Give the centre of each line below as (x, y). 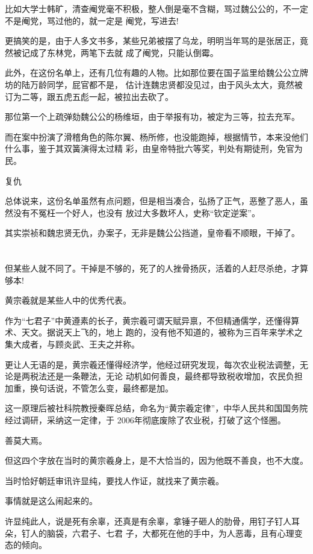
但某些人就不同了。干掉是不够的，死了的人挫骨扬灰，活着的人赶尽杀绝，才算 (156, 268)
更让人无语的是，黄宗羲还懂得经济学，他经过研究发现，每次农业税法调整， (152, 364)
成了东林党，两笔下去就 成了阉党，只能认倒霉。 (124, 52)
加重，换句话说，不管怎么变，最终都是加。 (89, 387)
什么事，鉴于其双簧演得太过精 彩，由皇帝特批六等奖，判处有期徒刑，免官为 (154, 148)
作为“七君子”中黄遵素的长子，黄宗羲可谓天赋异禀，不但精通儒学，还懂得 (148, 320)
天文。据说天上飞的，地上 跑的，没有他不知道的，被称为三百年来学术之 (162, 332)
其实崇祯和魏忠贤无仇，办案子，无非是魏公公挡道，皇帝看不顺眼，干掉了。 (152, 233)
